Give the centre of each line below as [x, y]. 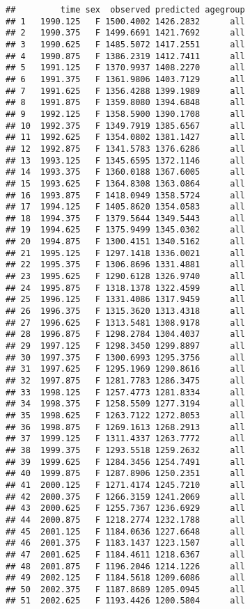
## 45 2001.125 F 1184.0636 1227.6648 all [125, 531]
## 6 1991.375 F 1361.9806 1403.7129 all [125, 79]
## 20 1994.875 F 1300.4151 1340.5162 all [125, 242]
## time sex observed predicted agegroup [125, 10]
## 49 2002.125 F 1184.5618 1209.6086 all [125, 578]
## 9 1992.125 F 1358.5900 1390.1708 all [125, 114]
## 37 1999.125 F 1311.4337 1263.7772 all [125, 439]
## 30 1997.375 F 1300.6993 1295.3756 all [125, 357]
